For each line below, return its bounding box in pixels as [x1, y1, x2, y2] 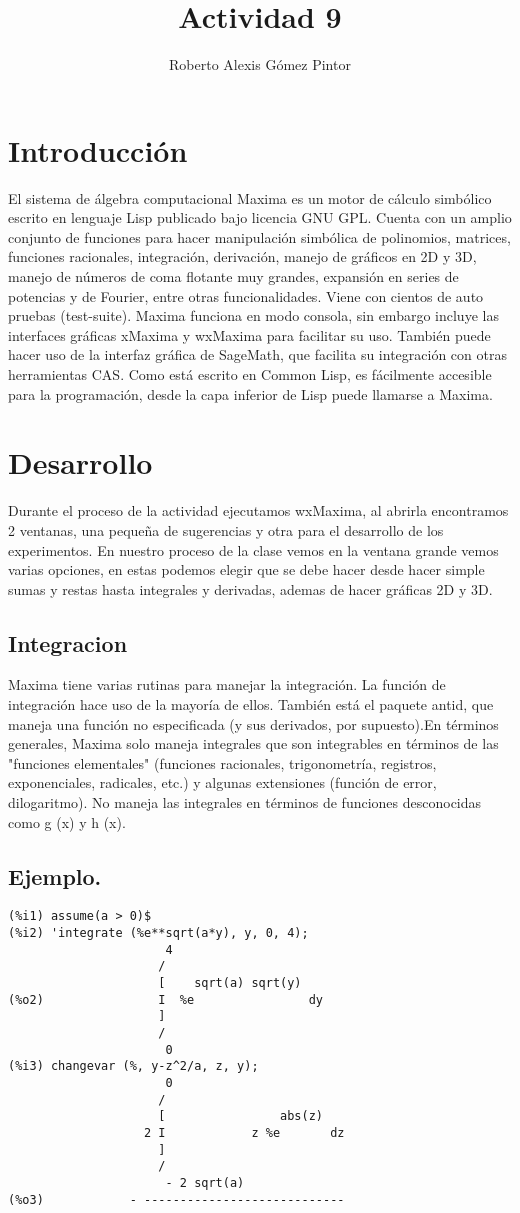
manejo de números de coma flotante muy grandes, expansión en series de [8, 266, 459, 287]
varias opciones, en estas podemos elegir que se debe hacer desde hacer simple [8, 559, 485, 580]
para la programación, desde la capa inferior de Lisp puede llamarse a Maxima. [8, 383, 493, 404]
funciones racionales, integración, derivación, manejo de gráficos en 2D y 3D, [8, 246, 477, 267]
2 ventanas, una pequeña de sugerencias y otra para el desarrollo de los [8, 519, 444, 540]
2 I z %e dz [144, 1125, 345, 1140]
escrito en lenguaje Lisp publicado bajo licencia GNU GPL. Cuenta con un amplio [8, 207, 512, 228]
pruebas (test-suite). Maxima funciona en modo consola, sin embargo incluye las [8, 305, 499, 326]
